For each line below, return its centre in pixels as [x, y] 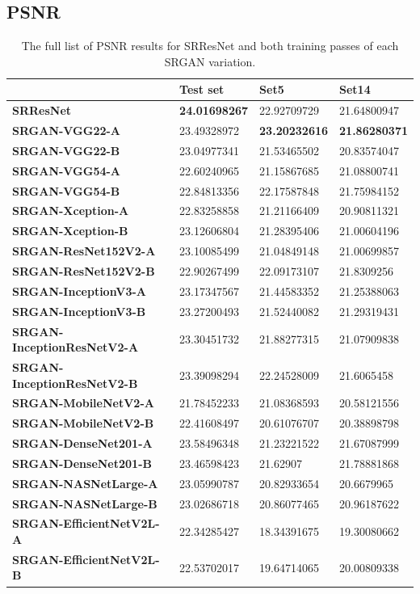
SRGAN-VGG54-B [66, 190]
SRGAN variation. [210, 61]
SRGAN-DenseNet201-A [82, 443]
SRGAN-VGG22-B [66, 150]
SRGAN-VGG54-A [67, 170]
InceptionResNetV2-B [75, 383]
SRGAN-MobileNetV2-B [83, 423]
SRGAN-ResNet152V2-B [84, 270]
